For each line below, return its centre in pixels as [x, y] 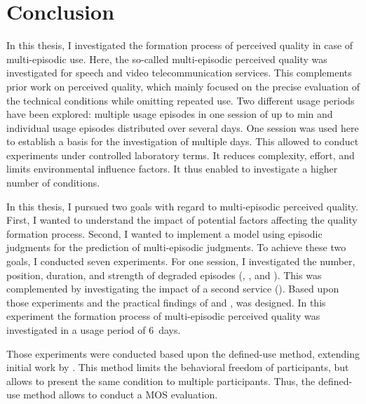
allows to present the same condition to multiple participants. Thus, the [161, 381]
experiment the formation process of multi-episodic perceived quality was [163, 316]
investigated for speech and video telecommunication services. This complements [179, 73]
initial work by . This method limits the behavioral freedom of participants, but [178, 367]
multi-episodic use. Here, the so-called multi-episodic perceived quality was [167, 59]
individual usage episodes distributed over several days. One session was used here [183, 127]
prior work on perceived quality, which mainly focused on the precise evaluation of [183, 86]
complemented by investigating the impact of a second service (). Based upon [173, 289]
